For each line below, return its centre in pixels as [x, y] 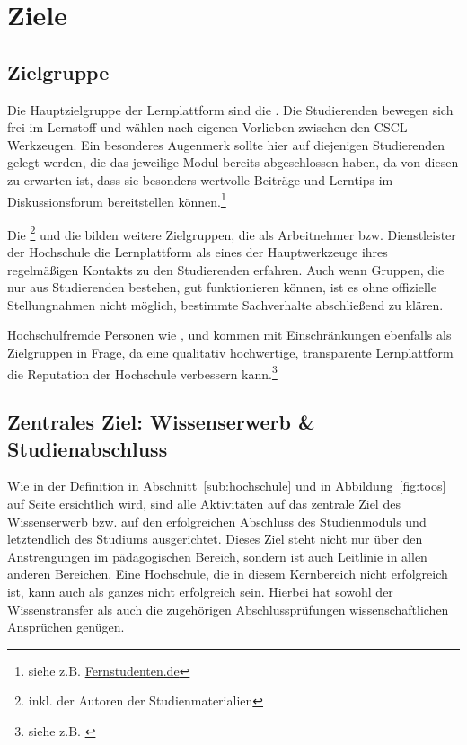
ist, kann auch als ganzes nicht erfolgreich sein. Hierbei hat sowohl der [200, 592]
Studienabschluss [88, 448]
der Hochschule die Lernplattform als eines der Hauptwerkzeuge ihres [198, 252]
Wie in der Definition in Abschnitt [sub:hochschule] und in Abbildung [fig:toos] [227, 486]
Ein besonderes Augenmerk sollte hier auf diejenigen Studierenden [263, 144]
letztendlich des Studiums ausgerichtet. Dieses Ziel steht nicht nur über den [215, 539]
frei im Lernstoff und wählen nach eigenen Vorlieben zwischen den [189, 127]
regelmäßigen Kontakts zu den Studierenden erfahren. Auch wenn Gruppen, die [226, 269]
